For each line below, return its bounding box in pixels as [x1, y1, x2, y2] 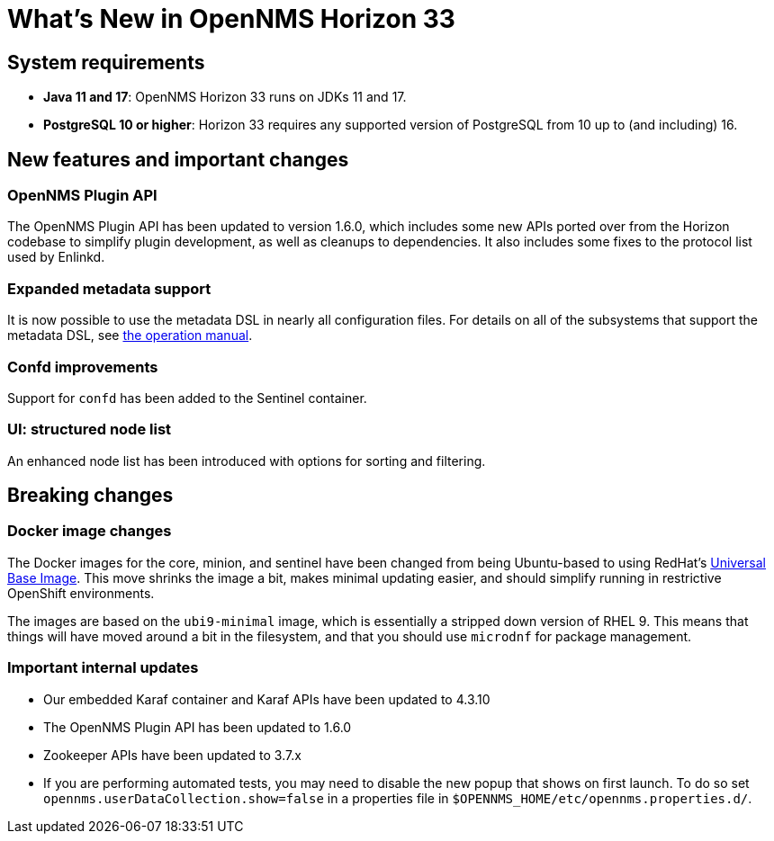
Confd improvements [7, 357, 158, 376]
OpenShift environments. [7, 585, 155, 601]
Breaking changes [7, 484, 174, 507]
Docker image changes [7, 522, 172, 541]
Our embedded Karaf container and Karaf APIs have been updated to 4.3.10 [43, 691, 490, 707]
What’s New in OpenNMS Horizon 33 [7, 4, 455, 34]
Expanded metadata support [7, 279, 211, 298]
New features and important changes [7, 148, 349, 171]
